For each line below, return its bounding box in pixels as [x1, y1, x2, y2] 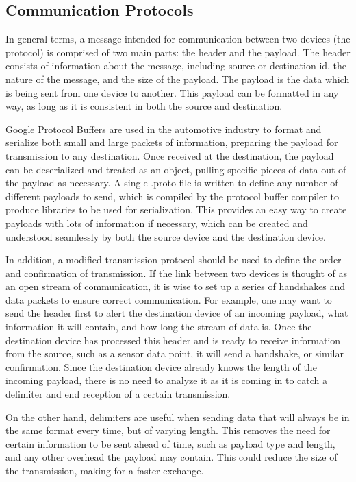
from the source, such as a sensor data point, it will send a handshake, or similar [5, 346, 344, 361]
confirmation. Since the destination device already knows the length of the [5, 359, 317, 374]
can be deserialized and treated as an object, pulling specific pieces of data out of [5, 162, 346, 176]
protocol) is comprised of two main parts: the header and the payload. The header [5, 45, 351, 59]
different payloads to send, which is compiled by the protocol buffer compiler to [5, 189, 339, 203]
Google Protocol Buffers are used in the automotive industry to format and [5, 121, 322, 136]
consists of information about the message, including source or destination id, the [5, 58, 347, 73]
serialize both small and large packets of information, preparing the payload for [5, 135, 338, 149]
